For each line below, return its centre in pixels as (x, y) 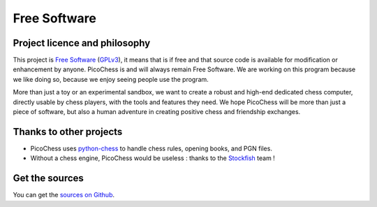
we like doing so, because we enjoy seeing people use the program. (111, 79)
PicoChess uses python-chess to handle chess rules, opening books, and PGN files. (151, 148)
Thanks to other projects (68, 132)
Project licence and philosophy (82, 43)
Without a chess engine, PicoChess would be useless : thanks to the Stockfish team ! (153, 158)
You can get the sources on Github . (64, 195)
